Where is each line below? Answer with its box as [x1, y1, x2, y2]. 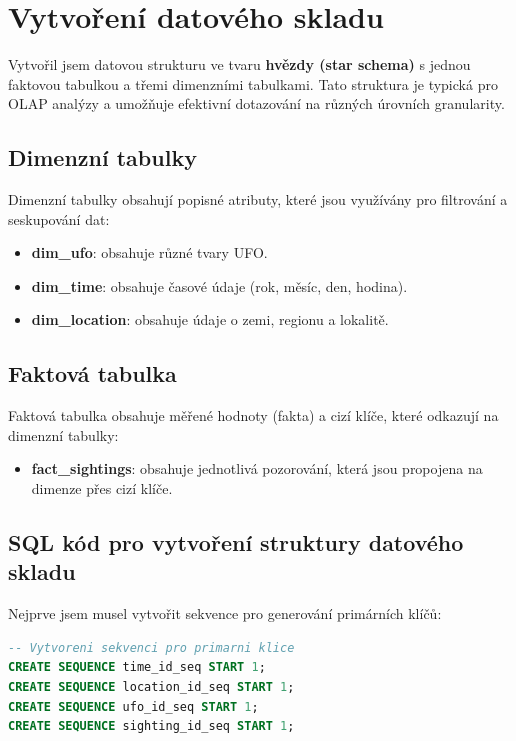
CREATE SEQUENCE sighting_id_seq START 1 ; [8, 719, 295, 734]
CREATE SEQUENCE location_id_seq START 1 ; [8, 680, 295, 695]
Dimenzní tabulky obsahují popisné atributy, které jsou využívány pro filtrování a [8, 189, 508, 210]
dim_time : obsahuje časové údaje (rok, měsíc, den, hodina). [31, 275, 408, 296]
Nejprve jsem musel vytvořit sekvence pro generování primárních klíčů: [8, 603, 442, 624]
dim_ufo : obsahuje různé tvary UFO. [31, 242, 268, 263]
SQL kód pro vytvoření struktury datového [8, 527, 464, 558]
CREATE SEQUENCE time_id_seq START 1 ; [8, 660, 266, 675]
